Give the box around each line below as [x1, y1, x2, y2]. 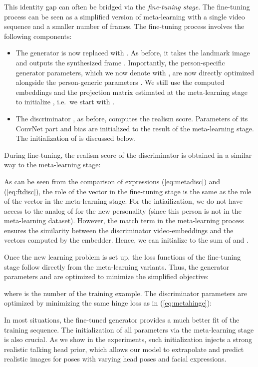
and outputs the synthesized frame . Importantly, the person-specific [15, 57, 225, 67]
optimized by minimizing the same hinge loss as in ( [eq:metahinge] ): [4, 298, 212, 308]
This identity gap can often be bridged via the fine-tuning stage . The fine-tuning [4, 1, 250, 11]
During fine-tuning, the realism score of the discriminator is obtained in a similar [4, 149, 252, 160]
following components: [4, 30, 72, 41]
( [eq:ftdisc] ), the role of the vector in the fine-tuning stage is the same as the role [4, 186, 252, 196]
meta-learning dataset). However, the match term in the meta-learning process [4, 215, 244, 226]
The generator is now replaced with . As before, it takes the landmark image [15, 47, 250, 58]
